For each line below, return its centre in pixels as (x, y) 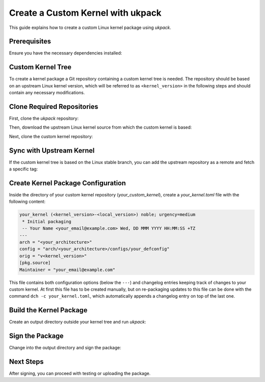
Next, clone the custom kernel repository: (51, 136)
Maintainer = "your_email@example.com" (67, 270)
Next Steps (26, 362)
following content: (27, 202)
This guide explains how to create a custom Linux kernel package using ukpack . (90, 27)
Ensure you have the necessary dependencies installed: (66, 53)
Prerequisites (30, 41)
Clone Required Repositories (54, 106)
